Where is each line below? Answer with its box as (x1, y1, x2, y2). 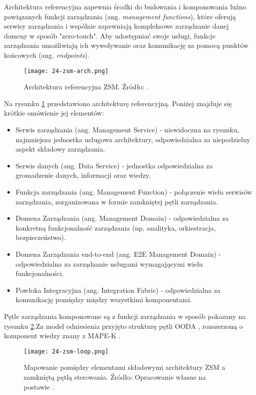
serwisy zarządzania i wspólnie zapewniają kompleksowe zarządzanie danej (4, 21, 229, 31)
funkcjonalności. (15, 268, 64, 278)
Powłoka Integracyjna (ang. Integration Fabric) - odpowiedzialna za (15, 284, 220, 295)
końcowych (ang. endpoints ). (4, 49, 90, 60)
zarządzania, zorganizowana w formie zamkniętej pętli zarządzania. (15, 196, 218, 206)
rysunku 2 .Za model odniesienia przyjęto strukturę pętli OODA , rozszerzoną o (4, 320, 243, 331)
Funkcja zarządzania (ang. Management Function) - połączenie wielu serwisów (15, 186, 253, 197)
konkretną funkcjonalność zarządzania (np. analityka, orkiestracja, (15, 222, 216, 233)
